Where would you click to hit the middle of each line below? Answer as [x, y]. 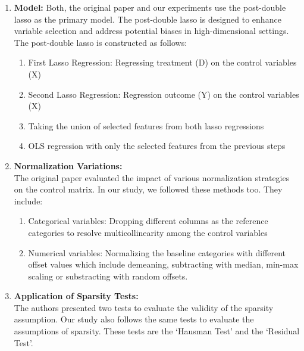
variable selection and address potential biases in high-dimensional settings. [151, 31]
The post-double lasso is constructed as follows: [101, 42]
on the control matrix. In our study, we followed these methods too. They [148, 189]
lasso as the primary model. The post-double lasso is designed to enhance [148, 19]
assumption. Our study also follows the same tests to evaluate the [134, 319]
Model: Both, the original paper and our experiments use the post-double [150, 7]
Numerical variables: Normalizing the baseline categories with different [157, 252]
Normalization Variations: [68, 165]
